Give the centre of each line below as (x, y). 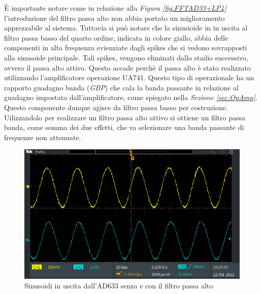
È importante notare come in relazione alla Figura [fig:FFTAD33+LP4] (115, 8)
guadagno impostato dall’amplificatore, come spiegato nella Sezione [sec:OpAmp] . (131, 97)
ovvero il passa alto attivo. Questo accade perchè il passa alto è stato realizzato (127, 67)
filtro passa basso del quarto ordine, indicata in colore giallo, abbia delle (116, 37)
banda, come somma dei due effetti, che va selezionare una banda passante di (124, 127)
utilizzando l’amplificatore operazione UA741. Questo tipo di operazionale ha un (129, 77)
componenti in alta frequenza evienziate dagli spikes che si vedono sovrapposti (126, 47)
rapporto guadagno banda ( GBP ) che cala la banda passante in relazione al (121, 87)
